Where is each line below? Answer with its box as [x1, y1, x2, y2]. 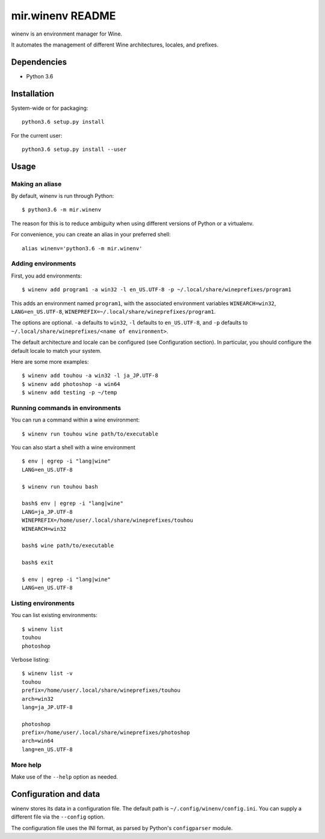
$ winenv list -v [22, 670, 73, 677]
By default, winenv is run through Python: [11, 192, 114, 200]
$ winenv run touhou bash [22, 483, 99, 490]
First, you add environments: [11, 272, 82, 279]
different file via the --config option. [11, 813, 105, 820]
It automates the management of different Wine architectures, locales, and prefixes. [11, 41, 219, 48]
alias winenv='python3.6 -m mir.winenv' [22, 245, 143, 252]
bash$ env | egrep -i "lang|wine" [22, 500, 123, 507]
